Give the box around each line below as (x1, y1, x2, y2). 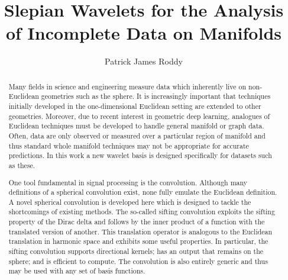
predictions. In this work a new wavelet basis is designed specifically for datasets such (8, 150, 272, 160)
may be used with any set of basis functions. (8, 266, 145, 276)
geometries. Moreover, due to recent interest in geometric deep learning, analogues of (8, 111, 270, 121)
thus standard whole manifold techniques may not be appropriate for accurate (8, 140, 249, 150)
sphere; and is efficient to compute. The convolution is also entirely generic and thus (8, 256, 268, 266)
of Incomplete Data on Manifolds (5, 21, 282, 45)
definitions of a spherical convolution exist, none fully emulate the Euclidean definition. (8, 187, 277, 197)
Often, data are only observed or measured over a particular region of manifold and (8, 130, 266, 140)
